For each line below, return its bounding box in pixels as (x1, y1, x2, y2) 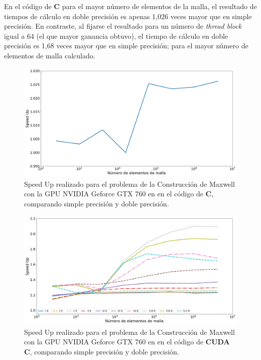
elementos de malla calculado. (4, 50, 95, 60)
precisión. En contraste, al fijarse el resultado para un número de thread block (4, 21, 242, 31)
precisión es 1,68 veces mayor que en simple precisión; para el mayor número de (4, 40, 248, 51)
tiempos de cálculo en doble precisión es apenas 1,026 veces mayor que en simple (4, 11, 252, 21)
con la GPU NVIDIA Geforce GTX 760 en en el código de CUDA (24, 336, 230, 347)
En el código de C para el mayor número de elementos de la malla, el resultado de (4, 1, 257, 11)
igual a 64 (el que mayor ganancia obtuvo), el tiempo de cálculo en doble (4, 30, 228, 41)
